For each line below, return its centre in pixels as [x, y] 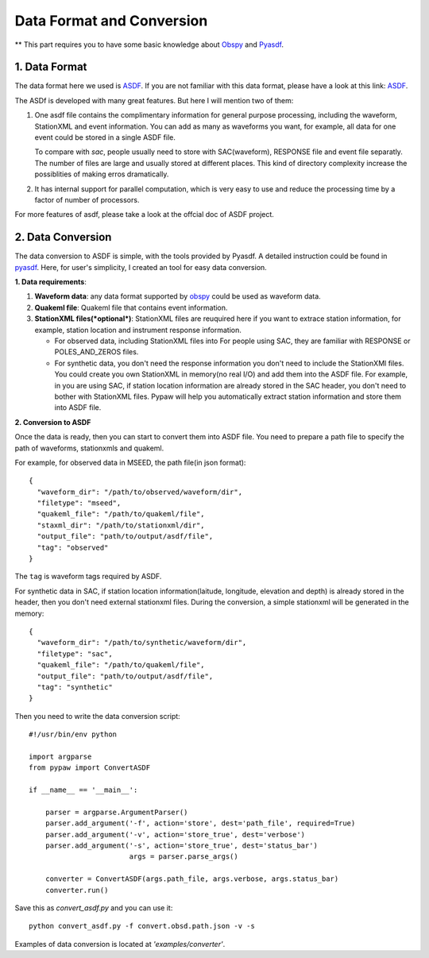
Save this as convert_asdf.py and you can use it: [94, 908]
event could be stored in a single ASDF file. [105, 137]
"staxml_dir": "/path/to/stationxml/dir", [121, 525]
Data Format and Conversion [111, 21]
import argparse [60, 756]
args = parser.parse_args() [184, 857]
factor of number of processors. [87, 199]
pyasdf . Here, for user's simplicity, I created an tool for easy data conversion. [141, 267]
